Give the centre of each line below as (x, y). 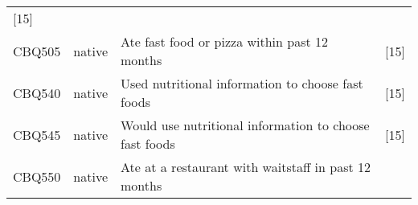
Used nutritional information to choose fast (242, 83)
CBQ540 (37, 92)
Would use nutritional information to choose (245, 125)
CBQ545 (37, 134)
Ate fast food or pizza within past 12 (225, 41)
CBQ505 (37, 51)
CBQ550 (37, 176)
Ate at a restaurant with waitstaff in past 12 (246, 167)
